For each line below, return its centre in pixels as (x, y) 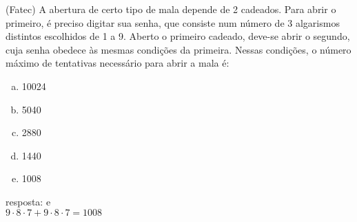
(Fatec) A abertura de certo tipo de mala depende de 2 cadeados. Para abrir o (171, 9)
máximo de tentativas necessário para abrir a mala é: (118, 63)
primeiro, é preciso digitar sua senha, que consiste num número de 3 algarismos (173, 22)
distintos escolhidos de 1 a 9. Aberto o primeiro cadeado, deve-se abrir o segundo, (178, 36)
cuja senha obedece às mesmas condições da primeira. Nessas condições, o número (178, 49)
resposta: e (28, 201)
